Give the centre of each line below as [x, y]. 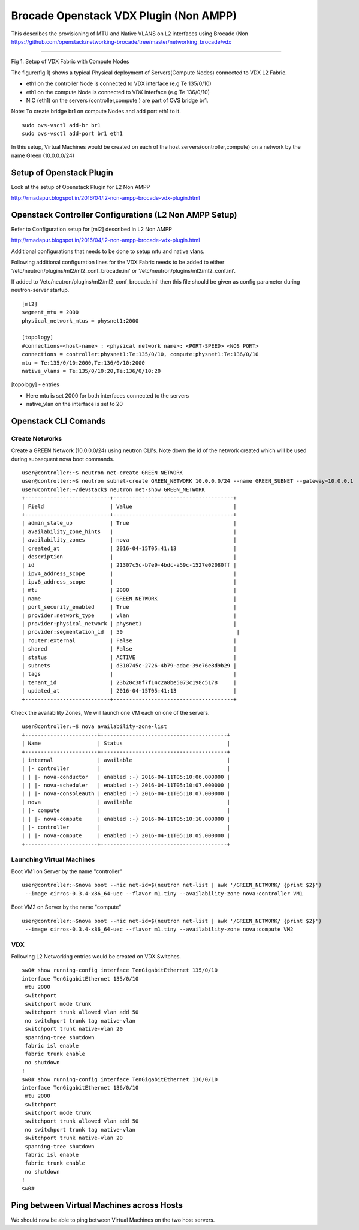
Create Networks [37, 438]
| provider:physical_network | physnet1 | [129, 624]
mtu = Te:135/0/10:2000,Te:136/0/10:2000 [83, 363]
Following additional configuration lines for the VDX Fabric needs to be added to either [118, 262]
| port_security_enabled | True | [129, 607]
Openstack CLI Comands [58, 421]
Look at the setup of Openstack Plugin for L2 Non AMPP [81, 187]
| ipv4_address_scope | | [129, 573]
